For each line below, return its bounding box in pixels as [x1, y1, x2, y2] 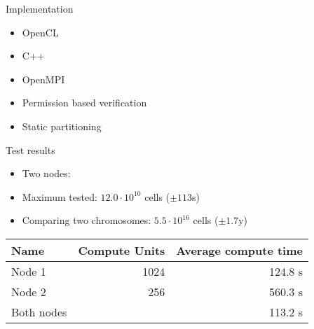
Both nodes [11, 303, 67, 320]
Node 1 [11, 262, 46, 279]
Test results [6, 142, 55, 157]
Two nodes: [22, 166, 71, 181]
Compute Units [78, 241, 165, 258]
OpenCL [22, 24, 59, 39]
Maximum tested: [22, 189, 97, 204]
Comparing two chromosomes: [22, 213, 151, 227]
